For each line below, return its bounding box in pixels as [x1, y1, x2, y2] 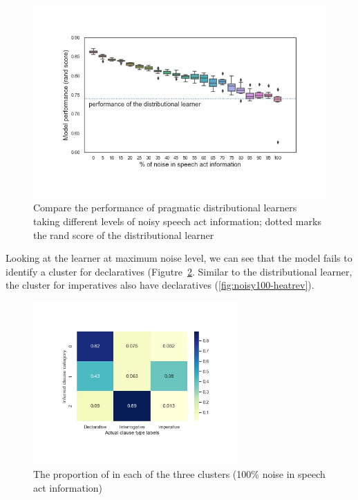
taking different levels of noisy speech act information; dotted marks [33, 213, 321, 228]
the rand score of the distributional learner [33, 227, 214, 242]
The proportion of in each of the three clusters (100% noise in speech [33, 467, 326, 481]
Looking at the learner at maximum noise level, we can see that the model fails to [6, 251, 352, 265]
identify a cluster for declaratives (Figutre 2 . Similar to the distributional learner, [6, 264, 352, 278]
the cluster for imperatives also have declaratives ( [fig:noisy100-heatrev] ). [6, 278, 314, 292]
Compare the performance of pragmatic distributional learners [33, 200, 297, 215]
